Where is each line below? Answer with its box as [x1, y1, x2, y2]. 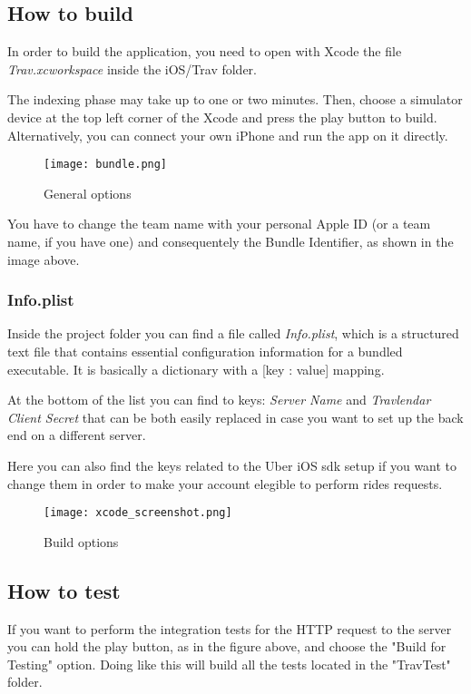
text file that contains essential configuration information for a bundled [7, 342, 403, 361]
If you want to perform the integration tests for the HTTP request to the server [7, 619, 452, 638]
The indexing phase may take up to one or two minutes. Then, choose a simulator [7, 90, 463, 109]
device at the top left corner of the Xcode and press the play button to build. [7, 107, 437, 126]
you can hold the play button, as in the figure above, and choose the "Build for [7, 637, 446, 656]
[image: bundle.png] [44, 158, 168, 171]
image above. [7, 249, 80, 269]
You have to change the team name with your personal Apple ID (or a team [7, 214, 431, 233]
